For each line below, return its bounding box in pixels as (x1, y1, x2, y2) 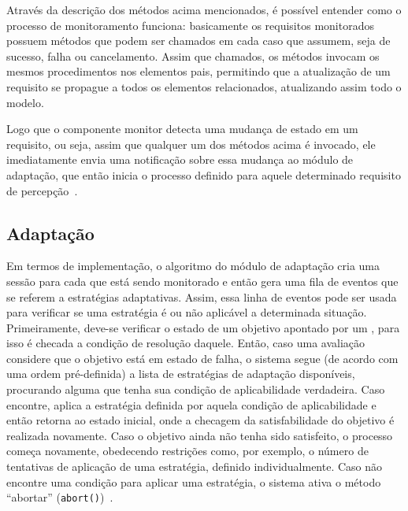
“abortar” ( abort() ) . (6, 489, 113, 505)
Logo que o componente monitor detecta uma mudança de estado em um (6, 120, 358, 137)
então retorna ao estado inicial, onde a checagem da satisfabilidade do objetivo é (6, 412, 395, 428)
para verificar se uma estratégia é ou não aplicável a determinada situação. (6, 304, 367, 320)
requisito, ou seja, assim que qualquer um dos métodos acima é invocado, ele (6, 135, 376, 152)
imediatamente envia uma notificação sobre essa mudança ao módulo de (6, 151, 354, 168)
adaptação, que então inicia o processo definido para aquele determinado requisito (6, 166, 401, 183)
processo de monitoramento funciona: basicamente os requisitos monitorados (6, 17, 374, 33)
